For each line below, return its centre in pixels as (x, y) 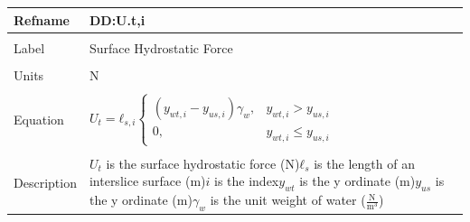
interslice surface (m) (147, 181)
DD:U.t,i (117, 19)
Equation (39, 119)
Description (45, 182)
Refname (42, 19)
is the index (247, 181)
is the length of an (364, 163)
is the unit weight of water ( (288, 200)
